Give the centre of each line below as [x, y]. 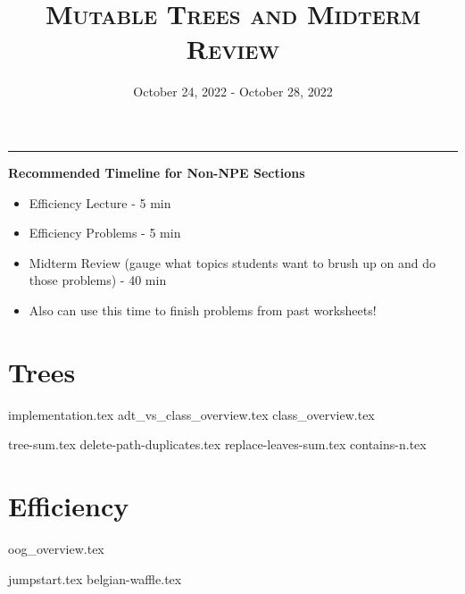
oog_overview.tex [56, 548]
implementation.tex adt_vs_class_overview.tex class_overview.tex [191, 414]
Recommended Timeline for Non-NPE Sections [157, 172]
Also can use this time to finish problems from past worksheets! [203, 310]
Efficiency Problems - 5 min [105, 233]
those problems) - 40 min [98, 280]
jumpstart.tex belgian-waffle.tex [95, 578]
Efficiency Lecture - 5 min [100, 202]
